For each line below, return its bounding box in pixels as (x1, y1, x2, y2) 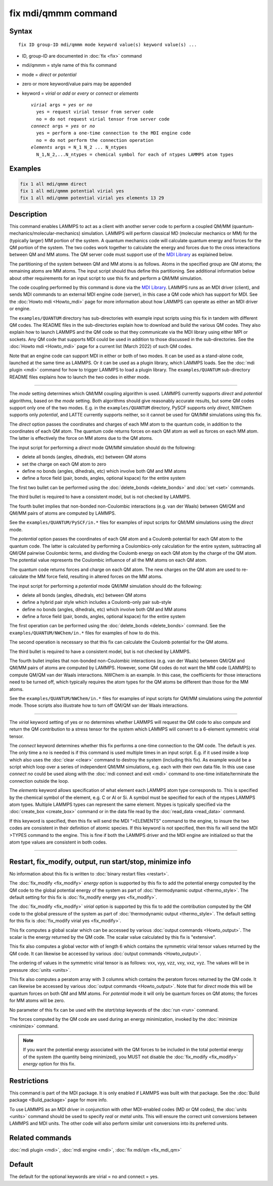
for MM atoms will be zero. (9, 998, 65, 1004)
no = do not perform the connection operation (36, 137, 154, 143)
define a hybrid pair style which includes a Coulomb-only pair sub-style (22, 599, 172, 605)
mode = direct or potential (22, 71, 77, 78)
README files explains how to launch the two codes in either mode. (9, 374, 151, 380)
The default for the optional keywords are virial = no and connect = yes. (9, 1173, 159, 1180)
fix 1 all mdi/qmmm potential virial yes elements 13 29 (20, 195, 164, 201)
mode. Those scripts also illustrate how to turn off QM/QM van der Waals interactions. (9, 702, 189, 709)
